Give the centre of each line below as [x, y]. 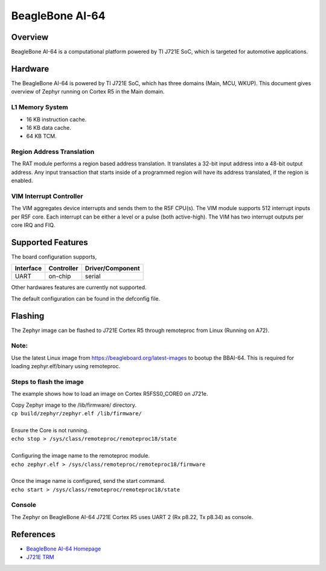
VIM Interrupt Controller [47, 196]
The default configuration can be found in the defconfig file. [86, 298]
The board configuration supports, [54, 257]
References [33, 534]
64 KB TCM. [41, 136]
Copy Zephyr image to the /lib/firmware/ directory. [74, 405]
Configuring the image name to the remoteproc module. [81, 456]
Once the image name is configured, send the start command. [88, 481]
